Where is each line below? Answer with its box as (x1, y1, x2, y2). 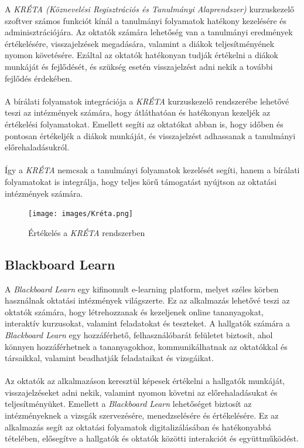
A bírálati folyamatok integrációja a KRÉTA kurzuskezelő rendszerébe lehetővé (5, 95, 289, 107)
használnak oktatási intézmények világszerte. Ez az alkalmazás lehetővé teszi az (5, 294, 290, 306)
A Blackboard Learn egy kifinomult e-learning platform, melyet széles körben (5, 282, 279, 295)
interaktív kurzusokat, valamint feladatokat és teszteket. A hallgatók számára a (5, 317, 290, 329)
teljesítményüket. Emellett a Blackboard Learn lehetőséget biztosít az (5, 398, 252, 410)
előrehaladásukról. (5, 141, 70, 153)
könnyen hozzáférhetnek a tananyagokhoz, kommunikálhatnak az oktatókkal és (5, 340, 288, 352)
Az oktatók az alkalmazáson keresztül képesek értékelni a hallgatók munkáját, (5, 375, 285, 387)
